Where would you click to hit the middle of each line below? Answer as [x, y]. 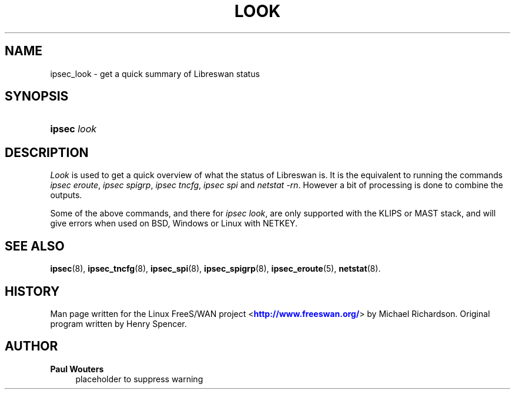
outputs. [66, 195]
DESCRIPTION [47, 152]
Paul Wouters [77, 369]
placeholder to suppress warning [139, 379]
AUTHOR [31, 346]
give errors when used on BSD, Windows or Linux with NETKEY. [174, 223]
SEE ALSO [35, 246]
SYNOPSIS [37, 96]
